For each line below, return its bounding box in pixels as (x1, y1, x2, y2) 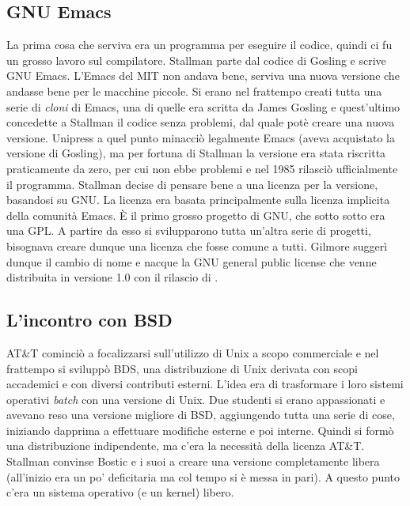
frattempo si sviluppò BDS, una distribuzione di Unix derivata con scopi (6, 360, 358, 376)
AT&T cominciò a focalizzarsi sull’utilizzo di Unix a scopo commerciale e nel (6, 344, 379, 361)
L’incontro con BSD (6, 308, 173, 332)
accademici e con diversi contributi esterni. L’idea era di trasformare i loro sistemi (6, 376, 404, 392)
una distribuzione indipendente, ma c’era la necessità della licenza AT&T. (6, 437, 365, 454)
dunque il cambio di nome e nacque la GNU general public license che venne (6, 253, 377, 270)
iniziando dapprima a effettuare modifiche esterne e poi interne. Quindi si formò (6, 421, 394, 438)
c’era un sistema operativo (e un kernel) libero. (6, 484, 234, 500)
